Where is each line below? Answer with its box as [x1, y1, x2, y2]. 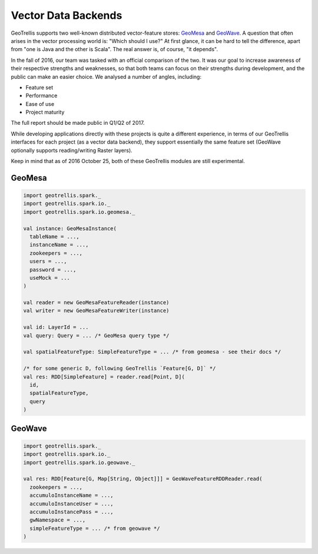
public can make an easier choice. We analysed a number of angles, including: [11, 73, 201, 80]
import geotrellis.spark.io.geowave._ [23, 459, 135, 466]
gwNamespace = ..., [29, 517, 86, 523]
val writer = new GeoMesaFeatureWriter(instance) [23, 307, 170, 314]
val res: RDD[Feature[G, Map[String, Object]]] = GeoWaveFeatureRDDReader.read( [23, 476, 263, 482]
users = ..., [29, 258, 67, 265]
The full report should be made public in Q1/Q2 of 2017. [11, 120, 145, 127]
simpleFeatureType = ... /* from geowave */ [29, 525, 160, 532]
